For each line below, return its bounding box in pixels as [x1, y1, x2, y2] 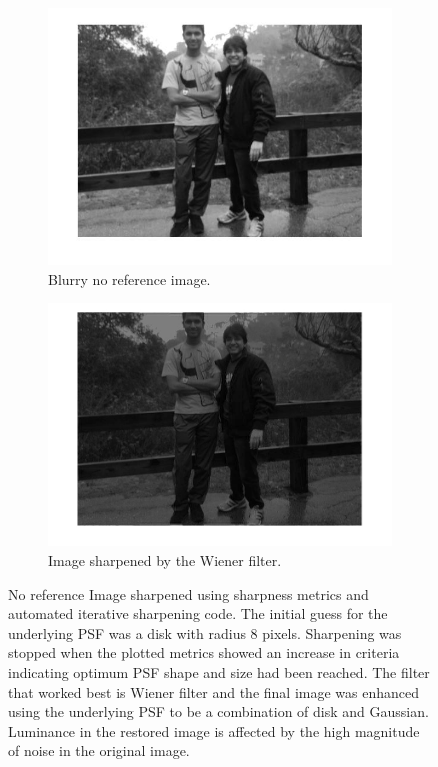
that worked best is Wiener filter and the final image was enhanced [8, 681, 419, 702]
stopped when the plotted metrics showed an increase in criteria [8, 642, 400, 663]
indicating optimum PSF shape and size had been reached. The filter [8, 661, 430, 682]
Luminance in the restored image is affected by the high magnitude [8, 720, 420, 741]
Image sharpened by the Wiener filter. [48, 550, 282, 570]
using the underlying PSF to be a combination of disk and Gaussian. [8, 701, 429, 722]
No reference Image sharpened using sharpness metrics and [8, 583, 369, 604]
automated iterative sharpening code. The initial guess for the [8, 603, 388, 624]
